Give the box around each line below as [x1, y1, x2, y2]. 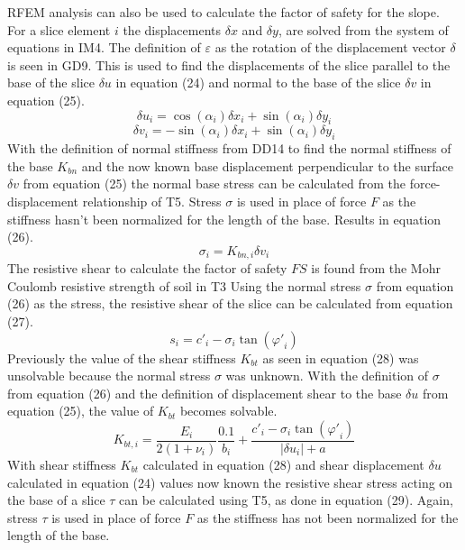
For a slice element [7, 20, 111, 39]
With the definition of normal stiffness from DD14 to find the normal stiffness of [7, 139, 451, 158]
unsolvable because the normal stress [7, 366, 211, 385]
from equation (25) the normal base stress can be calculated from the [23, 174, 406, 193]
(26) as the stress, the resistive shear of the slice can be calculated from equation [7, 294, 453, 313]
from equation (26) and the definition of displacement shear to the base [7, 383, 402, 402]
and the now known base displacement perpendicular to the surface [81, 156, 453, 175]
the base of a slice [7, 490, 105, 509]
